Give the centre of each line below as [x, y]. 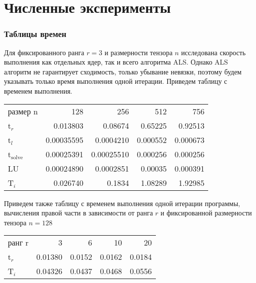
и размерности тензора [139, 52]
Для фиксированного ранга [44, 52]
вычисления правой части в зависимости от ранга [78, 213]
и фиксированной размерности [206, 213]
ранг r [18, 243]
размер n [23, 111]
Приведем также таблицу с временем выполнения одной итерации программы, [122, 203]
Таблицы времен [35, 34]
